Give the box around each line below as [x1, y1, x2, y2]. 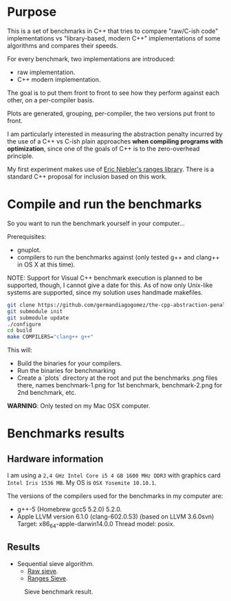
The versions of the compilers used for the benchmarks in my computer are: [7, 492, 223, 500]
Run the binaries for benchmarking [16, 367, 115, 375]
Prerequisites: [7, 232, 47, 240]
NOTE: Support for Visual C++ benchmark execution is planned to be [7, 273, 203, 282]
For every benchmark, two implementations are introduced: [7, 54, 175, 63]
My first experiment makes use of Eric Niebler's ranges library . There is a [7, 165, 214, 173]
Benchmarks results [7, 426, 125, 442]
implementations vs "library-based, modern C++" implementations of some [7, 34, 221, 42]
